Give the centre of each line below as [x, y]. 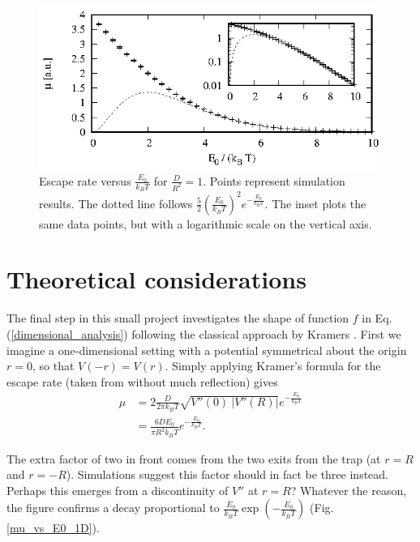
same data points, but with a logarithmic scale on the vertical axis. [206, 223]
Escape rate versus [85, 180]
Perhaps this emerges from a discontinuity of [118, 490]
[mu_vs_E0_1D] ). [53, 528]
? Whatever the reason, [349, 490]
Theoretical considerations [156, 279]
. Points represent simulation [274, 180]
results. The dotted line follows [116, 203]
